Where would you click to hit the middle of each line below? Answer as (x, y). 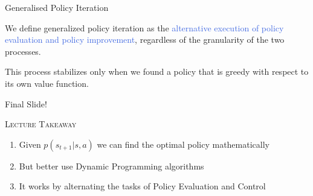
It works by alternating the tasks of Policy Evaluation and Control (142, 186)
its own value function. (47, 83)
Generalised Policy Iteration (57, 7)
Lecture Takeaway (41, 124)
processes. (23, 51)
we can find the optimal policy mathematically (183, 144)
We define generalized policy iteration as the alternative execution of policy (144, 27)
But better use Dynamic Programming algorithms (111, 166)
